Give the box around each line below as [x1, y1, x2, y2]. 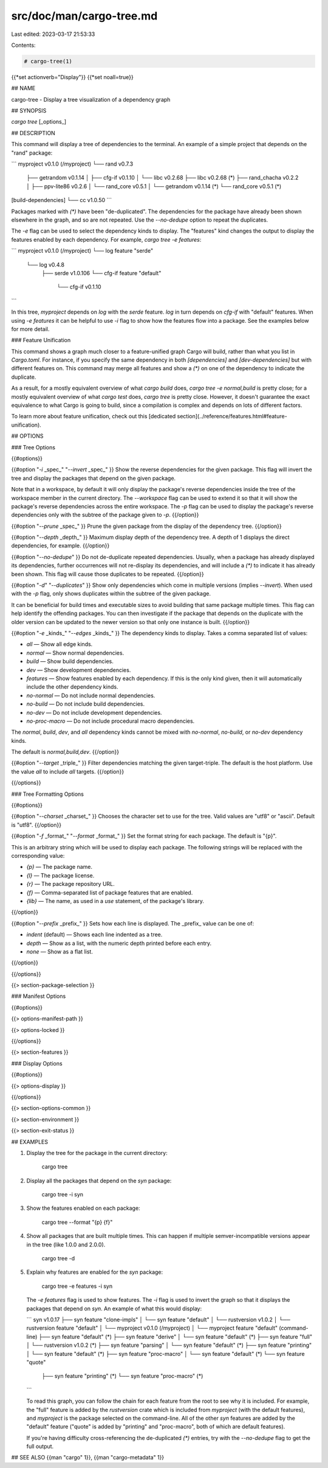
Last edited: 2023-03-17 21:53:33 [11, 30, 95, 38]
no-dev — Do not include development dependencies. [26, 709, 162, 716]
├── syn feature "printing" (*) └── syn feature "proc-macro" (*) [41, 1372, 203, 1380]
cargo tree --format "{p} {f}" [41, 1218, 113, 1226]
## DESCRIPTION [11, 129, 56, 136]
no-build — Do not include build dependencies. [26, 700, 145, 708]
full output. [26, 1443, 54, 1450]
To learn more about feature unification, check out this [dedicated [11, 413, 176, 420]
